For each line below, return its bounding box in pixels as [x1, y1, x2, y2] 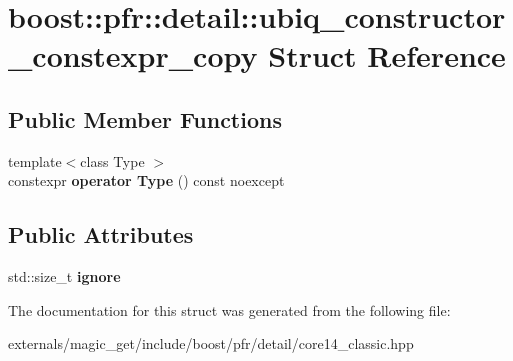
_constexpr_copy [8, 35, 258, 76]
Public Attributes [8, 219, 194, 250]
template [8, 150, 62, 171]
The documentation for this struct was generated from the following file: [8, 299, 451, 320]
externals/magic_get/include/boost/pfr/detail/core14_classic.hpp [8, 333, 414, 354]
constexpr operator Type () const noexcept [8, 170, 285, 191]
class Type [80, 150, 145, 171]
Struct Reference [268, 35, 506, 76]
